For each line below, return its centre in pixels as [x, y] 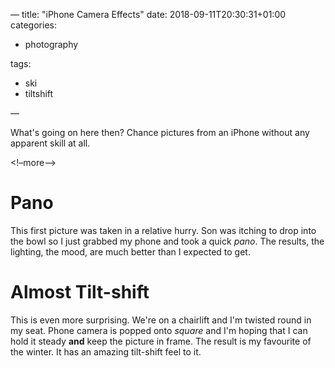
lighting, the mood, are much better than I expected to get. [130, 251]
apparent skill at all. [50, 143]
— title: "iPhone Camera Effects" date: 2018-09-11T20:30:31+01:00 [148, 14]
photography [51, 44]
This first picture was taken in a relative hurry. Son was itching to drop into [163, 230]
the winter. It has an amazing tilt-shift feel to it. [106, 351]
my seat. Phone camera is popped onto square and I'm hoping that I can [159, 330]
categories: [33, 25]
